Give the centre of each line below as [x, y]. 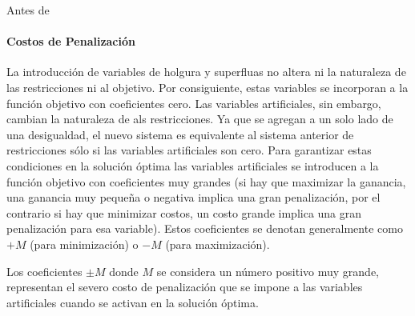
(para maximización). [218, 244]
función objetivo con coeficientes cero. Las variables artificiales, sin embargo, [194, 103]
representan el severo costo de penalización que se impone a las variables [185, 287]
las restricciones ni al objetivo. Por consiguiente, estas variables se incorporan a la [207, 87]
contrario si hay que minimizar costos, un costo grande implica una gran [184, 212]
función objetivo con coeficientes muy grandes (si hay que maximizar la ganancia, [206, 181]
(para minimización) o [84, 244]
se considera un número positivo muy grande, [268, 271]
